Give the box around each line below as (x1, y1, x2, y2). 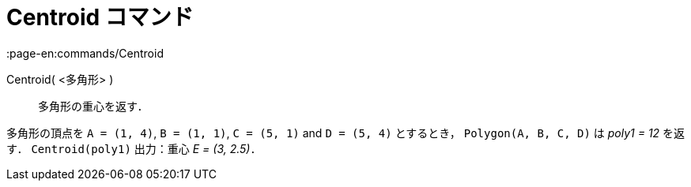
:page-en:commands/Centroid (6, 46, 164, 60)
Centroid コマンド (6, 4, 194, 31)
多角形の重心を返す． (38, 99, 149, 113)
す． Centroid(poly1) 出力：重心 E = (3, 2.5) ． (6, 141, 262, 155)
